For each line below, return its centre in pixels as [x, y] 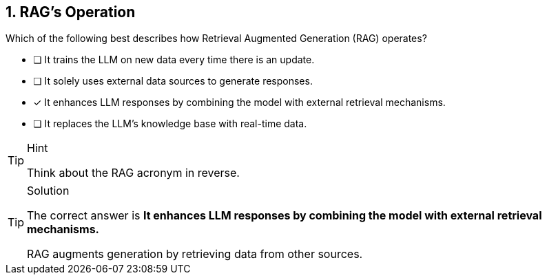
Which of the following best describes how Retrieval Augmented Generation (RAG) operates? [216, 39]
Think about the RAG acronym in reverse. [133, 173]
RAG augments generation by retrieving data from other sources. [195, 254]
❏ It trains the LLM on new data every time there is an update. [174, 60]
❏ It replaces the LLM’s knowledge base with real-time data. [170, 124]
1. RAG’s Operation [71, 12]
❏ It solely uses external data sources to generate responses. [173, 81]
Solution [48, 191]
